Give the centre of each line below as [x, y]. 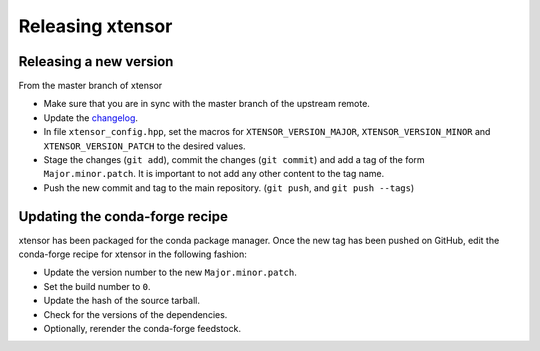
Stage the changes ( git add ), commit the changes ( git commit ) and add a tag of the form [234, 160]
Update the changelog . [91, 117]
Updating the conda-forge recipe [123, 216]
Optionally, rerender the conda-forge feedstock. [142, 329]
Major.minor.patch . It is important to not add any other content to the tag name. [214, 174]
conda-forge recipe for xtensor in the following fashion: [132, 254]
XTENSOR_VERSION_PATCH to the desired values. [144, 146]
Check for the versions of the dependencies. [135, 314]
